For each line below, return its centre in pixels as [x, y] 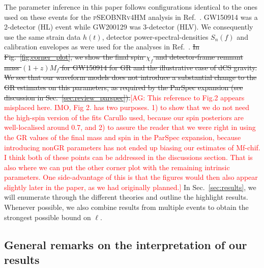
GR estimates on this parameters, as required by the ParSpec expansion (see [124, 87]
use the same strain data [42, 36]
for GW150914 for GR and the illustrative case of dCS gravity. [159, 67]
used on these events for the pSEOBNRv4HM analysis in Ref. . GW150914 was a [131, 17]
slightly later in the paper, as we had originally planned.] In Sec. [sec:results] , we [130, 187]
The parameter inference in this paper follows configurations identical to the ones [131, 7]
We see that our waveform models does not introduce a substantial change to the [130, 77]
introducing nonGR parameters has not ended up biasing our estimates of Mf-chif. [132, 147]
